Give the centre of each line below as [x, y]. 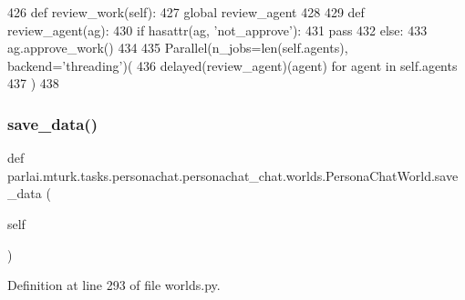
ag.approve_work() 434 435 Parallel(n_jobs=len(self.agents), [178, 48]
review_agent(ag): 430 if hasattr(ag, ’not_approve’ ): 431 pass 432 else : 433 [217, 30]
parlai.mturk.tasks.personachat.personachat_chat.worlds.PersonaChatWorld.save [233, 175]
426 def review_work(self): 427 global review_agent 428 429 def [186, 12]
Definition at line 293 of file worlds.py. [114, 285]
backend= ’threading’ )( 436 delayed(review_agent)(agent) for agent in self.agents [232, 65]
